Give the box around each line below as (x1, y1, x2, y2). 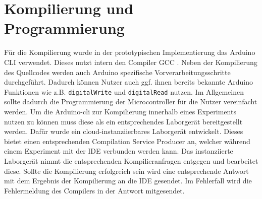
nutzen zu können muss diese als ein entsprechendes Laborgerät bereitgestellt (4, 116, 243, 126)
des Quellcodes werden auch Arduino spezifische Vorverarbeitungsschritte (4, 67, 231, 77)
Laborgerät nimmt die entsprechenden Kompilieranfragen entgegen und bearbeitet (4, 155, 258, 166)
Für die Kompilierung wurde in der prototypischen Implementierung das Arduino (4, 47, 255, 57)
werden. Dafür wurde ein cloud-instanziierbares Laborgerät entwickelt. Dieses (4, 126, 243, 137)
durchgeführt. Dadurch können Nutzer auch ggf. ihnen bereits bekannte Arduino (4, 77, 253, 87)
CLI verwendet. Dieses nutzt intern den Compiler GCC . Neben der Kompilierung (4, 56, 257, 67)
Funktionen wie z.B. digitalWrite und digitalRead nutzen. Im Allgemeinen (4, 86, 244, 97)
